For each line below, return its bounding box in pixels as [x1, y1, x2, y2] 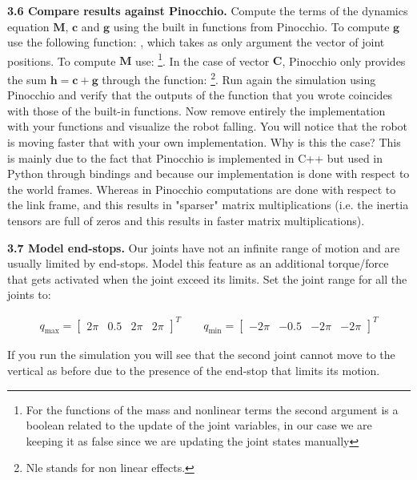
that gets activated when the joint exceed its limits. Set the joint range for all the [7, 270, 407, 287]
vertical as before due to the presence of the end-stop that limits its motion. [7, 361, 380, 378]
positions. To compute [7, 52, 116, 69]
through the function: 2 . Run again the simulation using [102, 69, 376, 87]
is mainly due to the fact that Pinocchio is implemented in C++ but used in [7, 149, 383, 166]
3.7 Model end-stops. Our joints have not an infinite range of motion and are [7, 239, 400, 256]
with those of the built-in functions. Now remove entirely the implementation [7, 102, 386, 119]
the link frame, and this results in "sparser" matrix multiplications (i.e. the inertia [7, 196, 409, 213]
